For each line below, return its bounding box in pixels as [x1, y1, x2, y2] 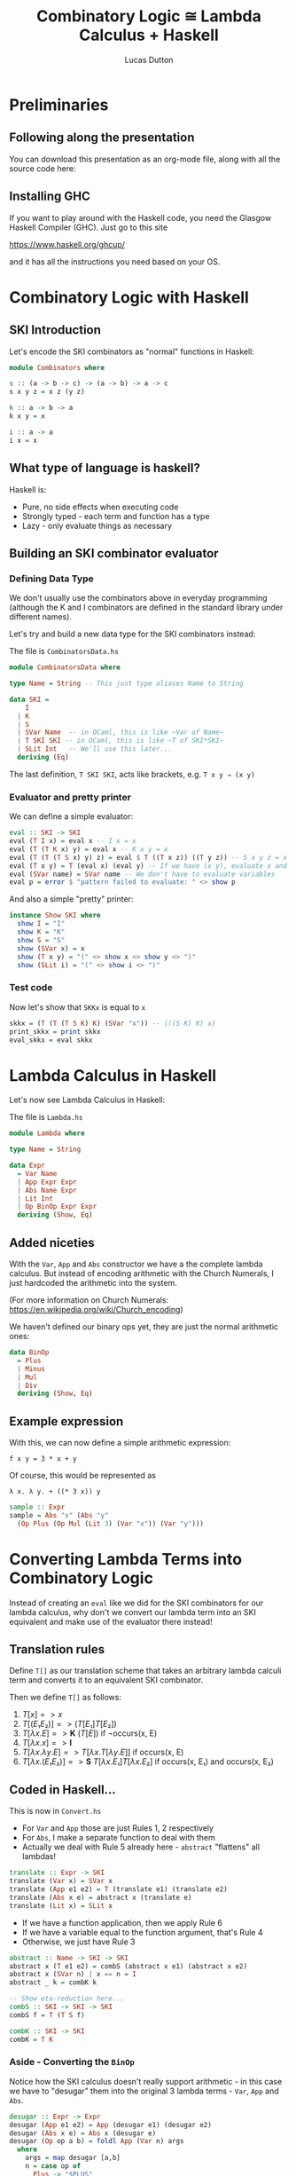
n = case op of [25, 2162, 82, 2171]
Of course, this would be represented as [9, 1470, 157, 1481]
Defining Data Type [9, 572, 95, 585]
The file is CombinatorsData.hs [9, 646, 120, 657]
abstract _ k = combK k [9, 1978, 97, 1987]
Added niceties [9, 1235, 95, 1250]
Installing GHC [9, 189, 91, 204]
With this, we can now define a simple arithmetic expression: [9, 1438, 231, 1448]
